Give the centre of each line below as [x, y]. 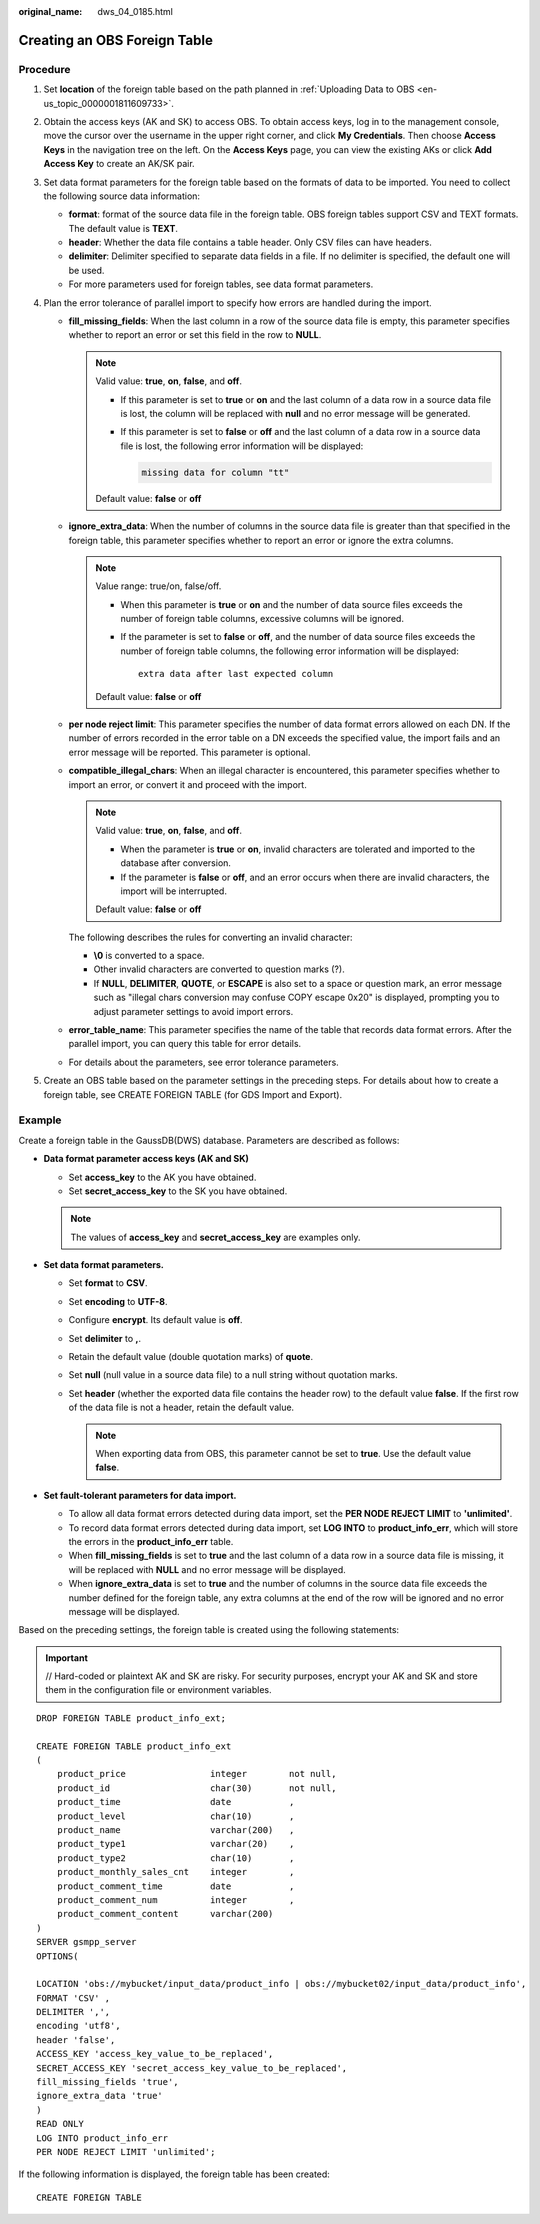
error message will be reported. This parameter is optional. [189, 752]
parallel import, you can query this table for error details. [185, 1044]
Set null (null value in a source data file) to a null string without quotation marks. [233, 1375]
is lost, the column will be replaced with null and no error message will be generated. [295, 413]
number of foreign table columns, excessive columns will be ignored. [262, 619]
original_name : [50, 11]
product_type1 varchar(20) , [175, 1844]
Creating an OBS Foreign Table [116, 40]
